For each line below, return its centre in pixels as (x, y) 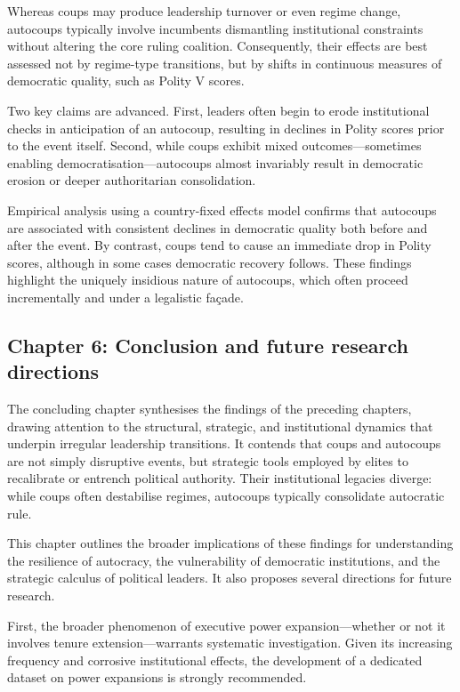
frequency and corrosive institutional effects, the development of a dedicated (215, 660)
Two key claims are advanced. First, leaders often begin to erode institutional (218, 110)
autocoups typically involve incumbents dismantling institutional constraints (215, 28)
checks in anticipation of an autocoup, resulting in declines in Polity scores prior (226, 128)
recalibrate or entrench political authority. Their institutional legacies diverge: (220, 478)
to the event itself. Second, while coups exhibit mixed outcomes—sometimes (214, 145)
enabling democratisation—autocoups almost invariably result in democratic (215, 162)
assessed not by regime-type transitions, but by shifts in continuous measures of (225, 63)
